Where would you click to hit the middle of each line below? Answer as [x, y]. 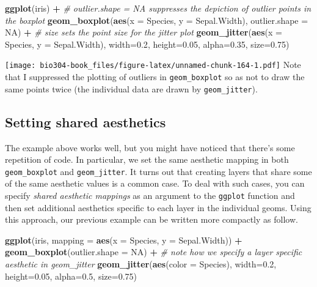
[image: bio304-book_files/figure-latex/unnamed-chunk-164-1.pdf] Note [153, 65]
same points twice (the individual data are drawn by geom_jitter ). [131, 88]
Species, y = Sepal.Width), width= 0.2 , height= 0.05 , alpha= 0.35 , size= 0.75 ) [147, 44]
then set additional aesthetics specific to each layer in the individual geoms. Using [158, 207]
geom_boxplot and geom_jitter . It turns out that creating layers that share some [158, 171]
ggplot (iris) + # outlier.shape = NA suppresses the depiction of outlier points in [158, 8]
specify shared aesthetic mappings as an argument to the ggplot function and [150, 195]
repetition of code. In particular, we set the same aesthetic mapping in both [147, 159]
